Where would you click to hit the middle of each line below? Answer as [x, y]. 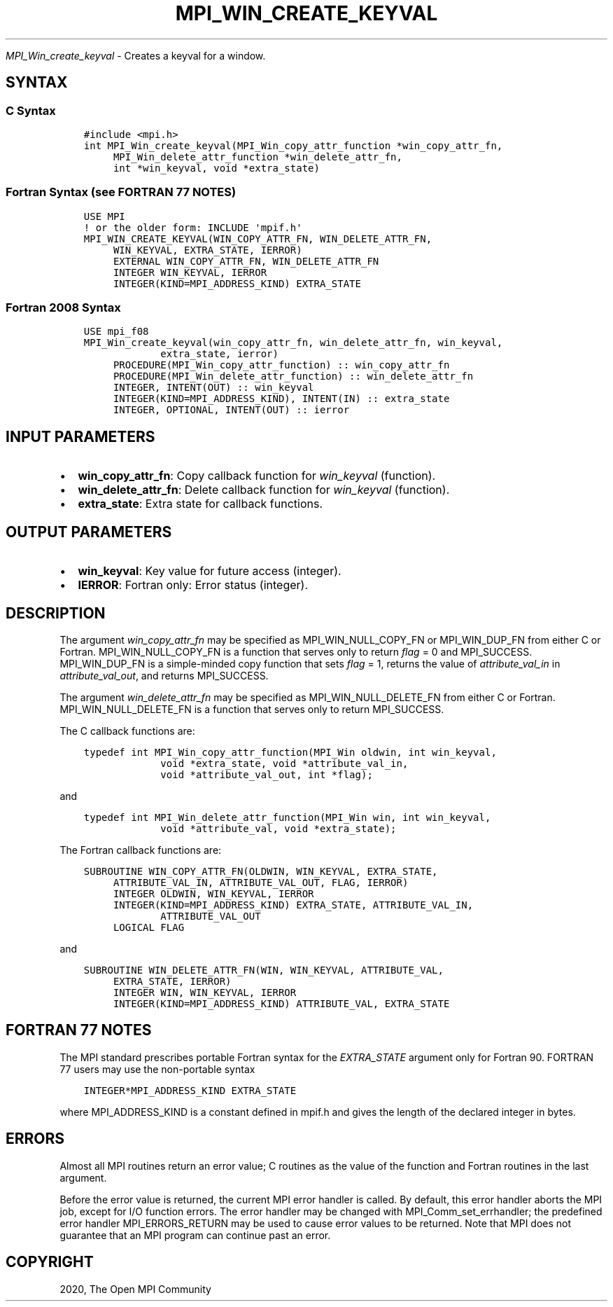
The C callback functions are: [127, 731]
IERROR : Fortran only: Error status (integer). [193, 585]
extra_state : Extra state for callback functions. [200, 504]
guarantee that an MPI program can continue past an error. [195, 1235]
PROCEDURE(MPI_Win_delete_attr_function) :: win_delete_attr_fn [293, 376]
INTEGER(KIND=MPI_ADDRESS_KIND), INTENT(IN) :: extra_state [281, 399]
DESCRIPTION [56, 613]
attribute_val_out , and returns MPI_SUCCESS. [164, 676]
